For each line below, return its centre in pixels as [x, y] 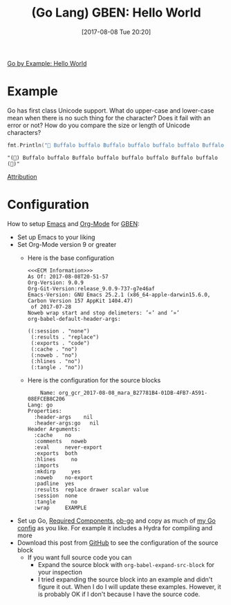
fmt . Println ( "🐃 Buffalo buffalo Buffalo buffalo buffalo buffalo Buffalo [116, 145]
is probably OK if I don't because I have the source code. [119, 594]
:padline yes [54, 483]
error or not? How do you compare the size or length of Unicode [99, 125]
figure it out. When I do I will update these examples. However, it [129, 586]
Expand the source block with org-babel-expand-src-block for [126, 564]
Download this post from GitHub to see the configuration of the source [118, 542]
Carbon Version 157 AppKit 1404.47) [80, 301]
